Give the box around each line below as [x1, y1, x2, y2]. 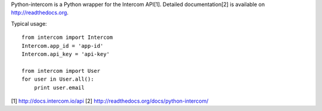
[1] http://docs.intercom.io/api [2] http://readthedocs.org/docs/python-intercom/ [11, 97, 209, 104]
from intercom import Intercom [21, 34, 113, 41]
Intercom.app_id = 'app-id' [21, 42, 104, 49]
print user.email [33, 84, 85, 91]
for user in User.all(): [21, 76, 94, 83]
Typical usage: [11, 20, 47, 27]
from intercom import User [21, 67, 101, 74]
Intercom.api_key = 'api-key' [21, 51, 110, 57]
